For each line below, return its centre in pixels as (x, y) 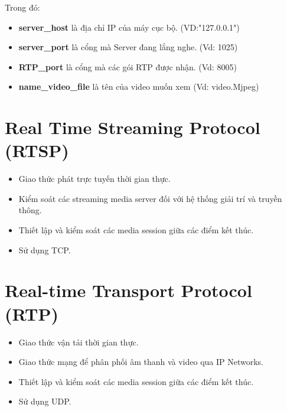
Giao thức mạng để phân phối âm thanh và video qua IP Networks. (141, 362)
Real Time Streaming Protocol (133, 127)
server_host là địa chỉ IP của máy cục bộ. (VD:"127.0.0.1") (129, 27)
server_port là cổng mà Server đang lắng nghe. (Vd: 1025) (128, 47)
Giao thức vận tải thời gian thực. (79, 342)
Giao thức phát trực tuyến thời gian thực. (94, 179)
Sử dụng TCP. (45, 249)
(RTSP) (37, 150)
